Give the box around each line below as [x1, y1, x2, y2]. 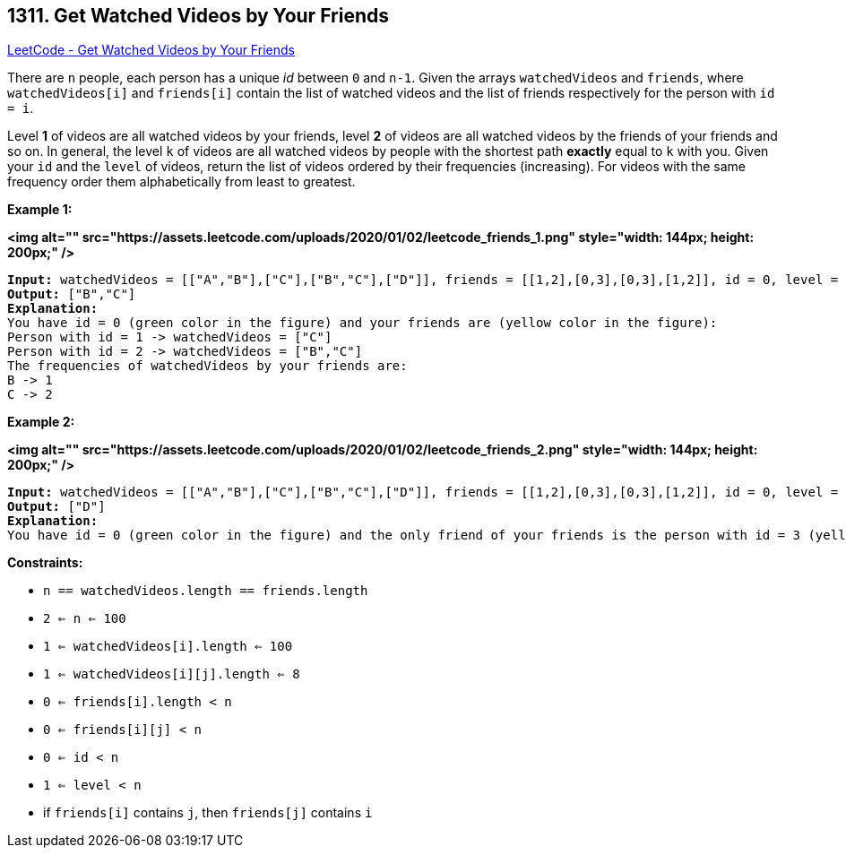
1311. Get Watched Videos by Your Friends [7, 4, 389, 27]
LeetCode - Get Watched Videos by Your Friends [7, 42, 295, 58]
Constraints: [7, 555, 83, 571]
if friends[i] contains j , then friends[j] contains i [43, 805, 373, 821]
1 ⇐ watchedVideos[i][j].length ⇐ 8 [43, 667, 300, 682]
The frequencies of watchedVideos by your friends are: [7, 358, 408, 374]
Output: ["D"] [7, 499, 106, 514]
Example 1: [7, 202, 73, 218]
